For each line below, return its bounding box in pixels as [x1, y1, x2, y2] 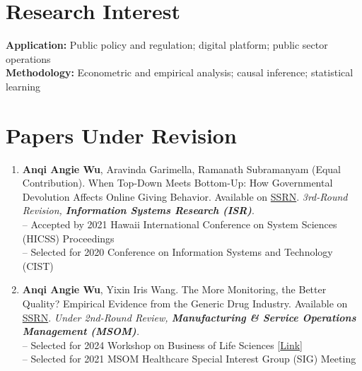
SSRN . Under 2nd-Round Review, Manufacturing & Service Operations [22, 310, 356, 324]
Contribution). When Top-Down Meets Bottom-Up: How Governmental [22, 175, 333, 190]
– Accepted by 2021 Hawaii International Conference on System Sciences [22, 217, 337, 231]
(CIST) [22, 258, 54, 273]
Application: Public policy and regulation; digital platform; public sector [6, 37, 328, 52]
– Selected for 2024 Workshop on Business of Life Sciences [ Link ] [22, 337, 303, 352]
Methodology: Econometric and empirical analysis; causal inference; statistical [6, 65, 354, 80]
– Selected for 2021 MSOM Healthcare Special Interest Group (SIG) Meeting [22, 351, 356, 366]
